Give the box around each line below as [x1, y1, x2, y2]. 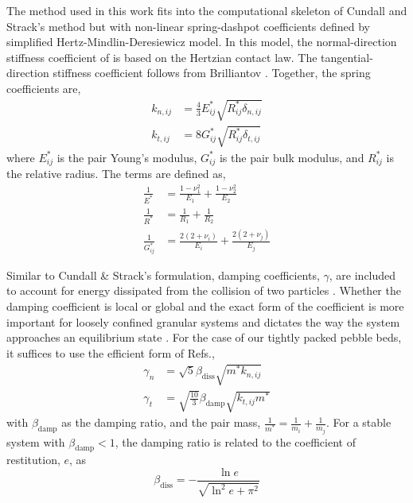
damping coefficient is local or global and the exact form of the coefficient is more [6, 298, 404, 315]
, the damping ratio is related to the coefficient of [115, 433, 356, 450]
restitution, [6, 451, 60, 468]
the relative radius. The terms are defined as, [6, 165, 226, 182]
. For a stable [325, 414, 392, 431]
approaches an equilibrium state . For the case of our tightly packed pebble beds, [6, 329, 402, 346]
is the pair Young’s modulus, [56, 149, 197, 165]
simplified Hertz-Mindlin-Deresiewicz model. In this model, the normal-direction [6, 33, 397, 50]
